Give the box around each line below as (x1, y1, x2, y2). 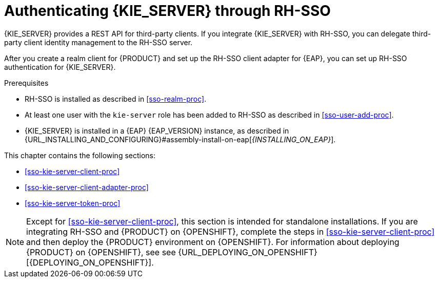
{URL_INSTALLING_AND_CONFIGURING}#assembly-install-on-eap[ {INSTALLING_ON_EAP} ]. (25, 135, 336, 144)
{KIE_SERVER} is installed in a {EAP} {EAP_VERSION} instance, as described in (25, 126, 289, 135)
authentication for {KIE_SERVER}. (4, 62, 116, 71)
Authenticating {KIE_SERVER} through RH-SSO (4, 2, 331, 20)
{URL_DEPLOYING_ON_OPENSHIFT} (178, 247, 317, 257)
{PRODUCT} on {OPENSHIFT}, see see (26, 247, 176, 257)
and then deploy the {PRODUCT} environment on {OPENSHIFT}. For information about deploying (26, 236, 400, 247)
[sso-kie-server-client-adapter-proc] (25, 182, 149, 192)
